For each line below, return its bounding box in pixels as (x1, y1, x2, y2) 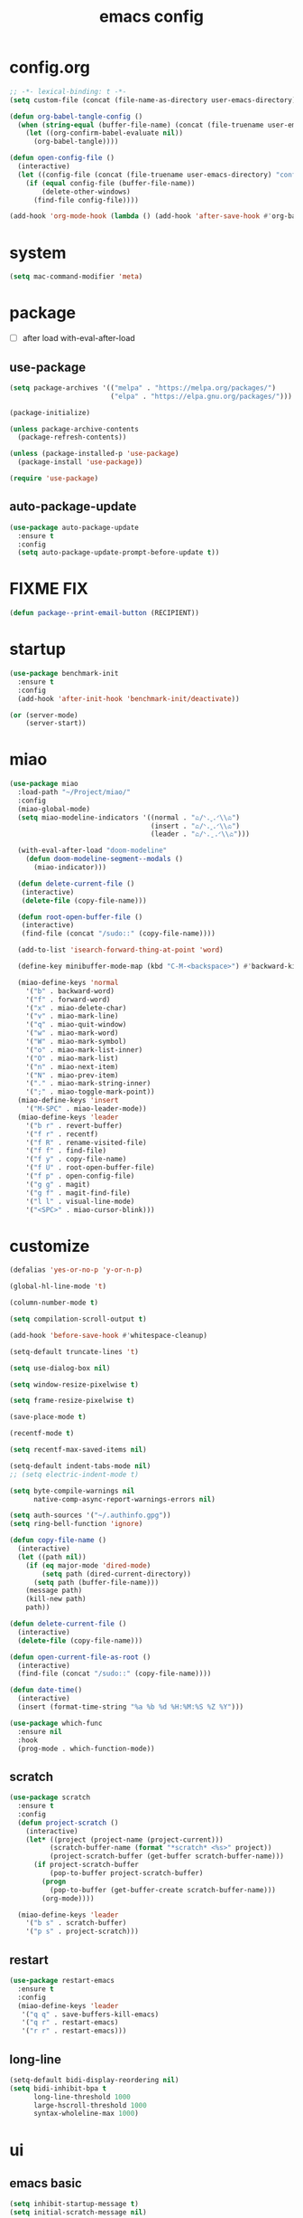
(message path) (25, 1586, 83, 1596)
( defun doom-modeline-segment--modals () (25, 855, 183, 864)
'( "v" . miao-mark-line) (25, 1011, 119, 1021)
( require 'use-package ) (9, 474, 99, 483)
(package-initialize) (9, 408, 91, 417)
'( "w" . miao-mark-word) (25, 1028, 119, 1038)
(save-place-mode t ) (9, 1413, 87, 1422)
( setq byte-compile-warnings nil (9, 1486, 135, 1495)
